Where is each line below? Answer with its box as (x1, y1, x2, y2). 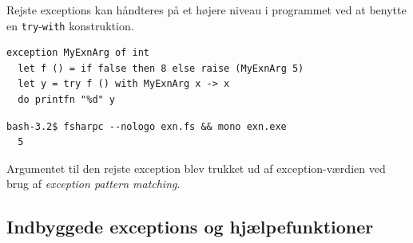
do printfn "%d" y (18, 94, 116, 106)
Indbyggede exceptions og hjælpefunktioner (6, 214, 374, 239)
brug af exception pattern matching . (6, 175, 181, 192)
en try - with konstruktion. (6, 17, 134, 33)
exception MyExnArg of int (6, 47, 149, 59)
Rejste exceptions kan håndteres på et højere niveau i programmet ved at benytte (6, 2, 407, 18)
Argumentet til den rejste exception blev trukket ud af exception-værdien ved (6, 159, 386, 176)
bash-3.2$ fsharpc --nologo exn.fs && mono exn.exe (6, 120, 287, 132)
